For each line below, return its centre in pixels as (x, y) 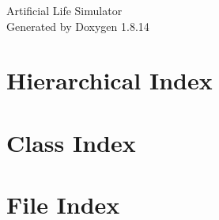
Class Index (71, 142)
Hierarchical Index (109, 80)
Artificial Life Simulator (64, 10)
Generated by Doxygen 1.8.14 (78, 26)
